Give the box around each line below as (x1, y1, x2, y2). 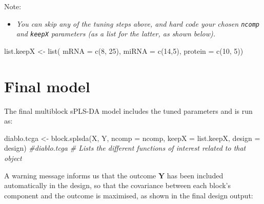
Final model (4, 75, 90, 96)
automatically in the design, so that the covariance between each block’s (4, 180, 231, 191)
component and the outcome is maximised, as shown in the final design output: (4, 190, 253, 200)
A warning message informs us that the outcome (4, 170, 156, 180)
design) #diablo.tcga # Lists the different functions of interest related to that (4, 142, 246, 153)
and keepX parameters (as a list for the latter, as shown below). (16, 28, 216, 39)
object (4, 153, 22, 163)
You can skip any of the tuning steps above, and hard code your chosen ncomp (16, 18, 259, 29)
